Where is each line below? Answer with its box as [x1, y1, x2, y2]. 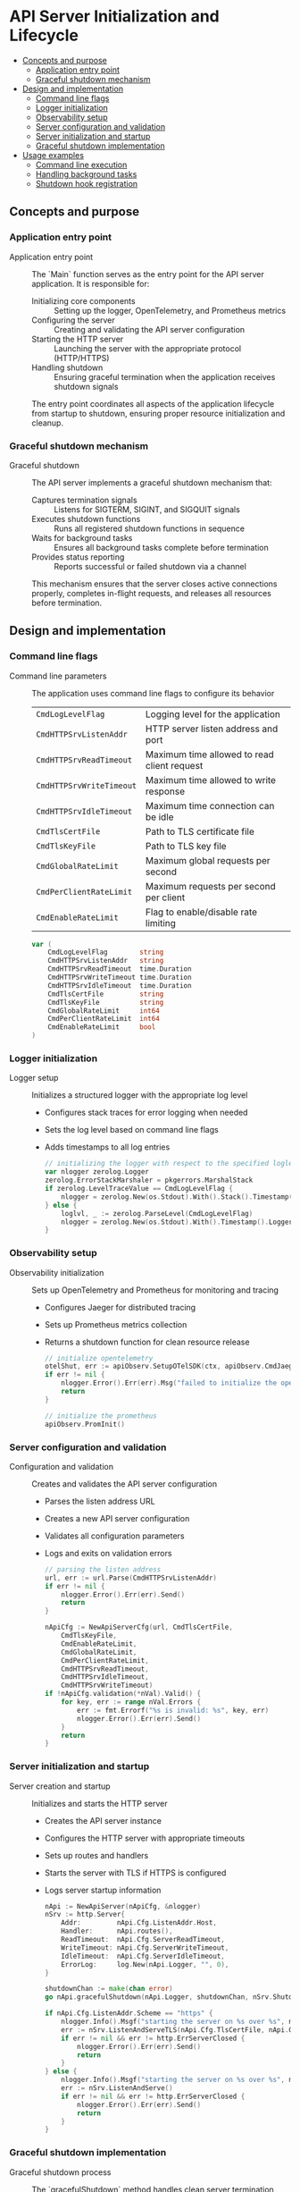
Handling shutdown [31, 362, 104, 373]
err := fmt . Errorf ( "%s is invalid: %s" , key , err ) [77, 1706, 270, 1715]
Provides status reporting [31, 552, 125, 562]
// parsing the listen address [44, 1564, 162, 1574]
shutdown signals [54, 381, 119, 392]
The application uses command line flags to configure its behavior [31, 687, 275, 698]
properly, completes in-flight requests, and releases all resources [31, 587, 272, 598]
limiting [146, 916, 177, 929]
